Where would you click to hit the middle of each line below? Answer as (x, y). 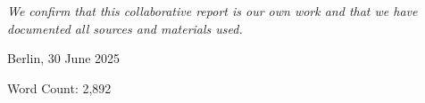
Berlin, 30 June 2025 (64, 58)
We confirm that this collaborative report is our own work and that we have (212, 11)
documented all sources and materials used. (125, 28)
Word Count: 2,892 (59, 87)
